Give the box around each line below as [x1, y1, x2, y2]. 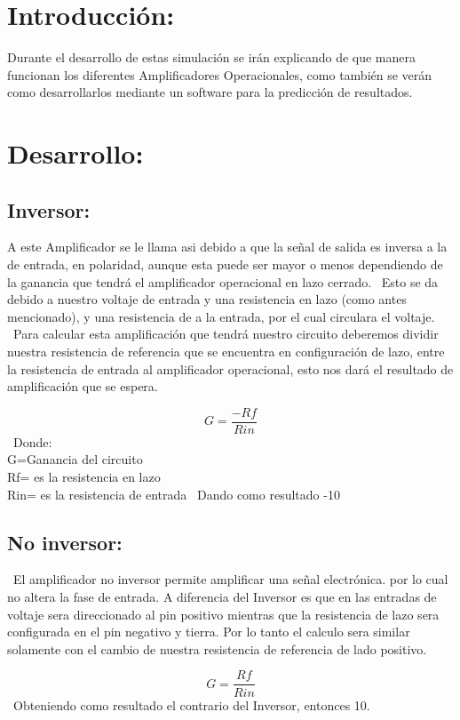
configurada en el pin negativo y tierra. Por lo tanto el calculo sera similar [7, 622, 410, 641]
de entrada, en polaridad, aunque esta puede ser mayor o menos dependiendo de [7, 255, 443, 274]
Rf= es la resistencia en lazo [7, 468, 161, 486]
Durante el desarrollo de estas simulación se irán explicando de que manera [7, 48, 416, 67]
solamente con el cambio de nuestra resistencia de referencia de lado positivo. [7, 639, 427, 658]
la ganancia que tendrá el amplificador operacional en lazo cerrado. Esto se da [7, 272, 439, 291]
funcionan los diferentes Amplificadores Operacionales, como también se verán [7, 65, 432, 84]
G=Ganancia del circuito [7, 450, 143, 468]
